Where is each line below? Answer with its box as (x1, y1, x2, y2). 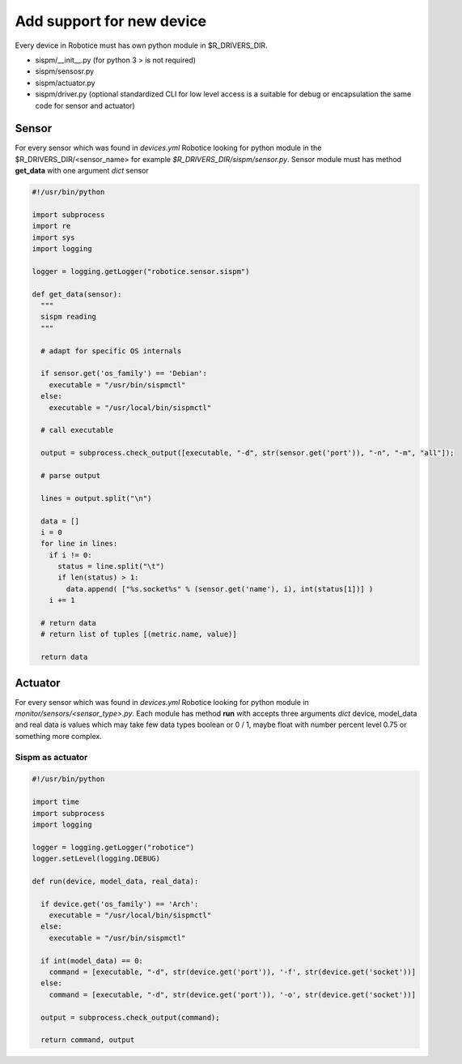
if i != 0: (49, 550, 92, 559)
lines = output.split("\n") (40, 494, 152, 502)
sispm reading (40, 312, 97, 322)
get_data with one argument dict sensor (15, 166, 149, 176)
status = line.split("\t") (57, 562, 165, 571)
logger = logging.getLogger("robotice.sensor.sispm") (32, 267, 250, 276)
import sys (32, 233, 75, 242)
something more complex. (15, 731, 103, 741)
